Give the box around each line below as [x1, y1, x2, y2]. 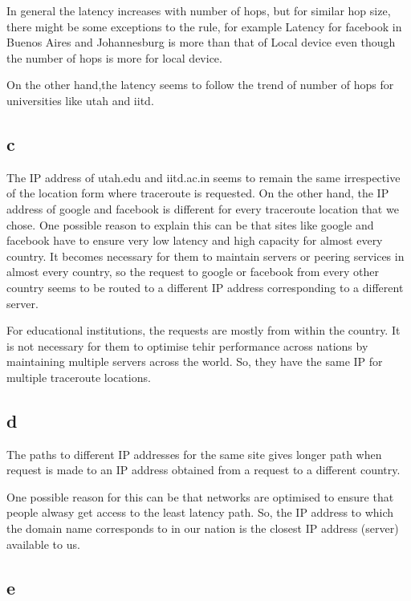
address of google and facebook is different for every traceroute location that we [6, 200, 399, 217]
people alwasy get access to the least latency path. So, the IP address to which [6, 504, 394, 521]
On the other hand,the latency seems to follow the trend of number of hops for [6, 76, 394, 93]
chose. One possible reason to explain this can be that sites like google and [6, 216, 374, 233]
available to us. [6, 535, 80, 552]
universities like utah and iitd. [6, 91, 154, 108]
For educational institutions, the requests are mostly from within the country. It [6, 322, 401, 339]
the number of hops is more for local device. [6, 49, 222, 66]
